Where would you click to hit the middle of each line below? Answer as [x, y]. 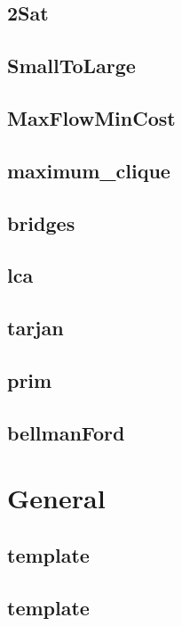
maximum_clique [89, 170]
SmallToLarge [71, 66]
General [56, 498]
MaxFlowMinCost [91, 117]
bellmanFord [66, 432]
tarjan [36, 328]
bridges [41, 222]
